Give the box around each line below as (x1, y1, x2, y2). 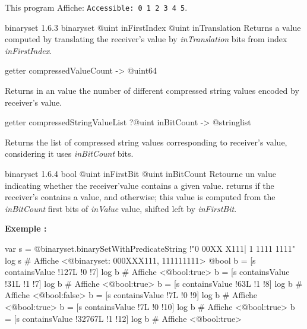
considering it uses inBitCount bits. (5, 147, 134, 160)
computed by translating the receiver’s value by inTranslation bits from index (5, 33, 287, 45)
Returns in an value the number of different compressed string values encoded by (5, 84, 299, 97)
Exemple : (5, 222, 47, 235)
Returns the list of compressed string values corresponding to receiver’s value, (5, 135, 287, 148)
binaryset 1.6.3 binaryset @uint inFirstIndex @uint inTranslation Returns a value (5, 21, 301, 33)
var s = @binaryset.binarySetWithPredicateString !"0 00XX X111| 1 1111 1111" (5, 242, 296, 254)
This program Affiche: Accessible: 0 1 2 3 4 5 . (5, 1, 188, 13)
